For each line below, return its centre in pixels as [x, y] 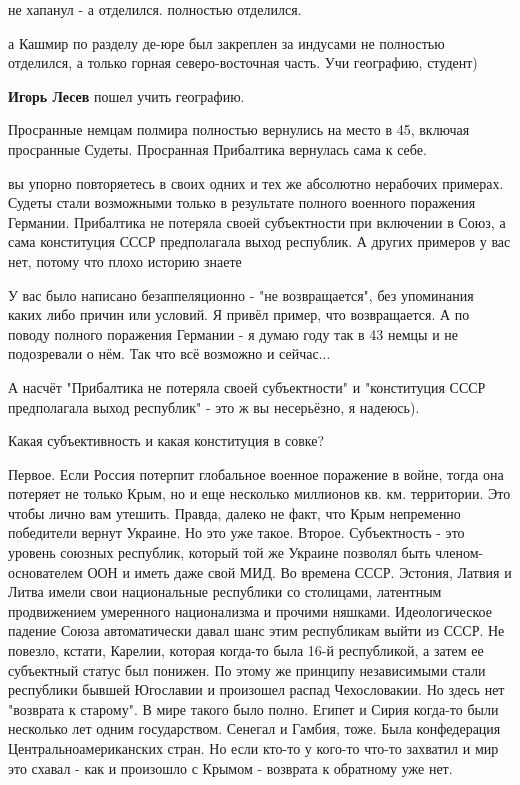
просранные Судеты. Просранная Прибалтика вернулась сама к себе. [217, 148]
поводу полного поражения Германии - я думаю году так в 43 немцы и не [233, 333]
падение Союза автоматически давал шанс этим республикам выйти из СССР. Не [256, 630]
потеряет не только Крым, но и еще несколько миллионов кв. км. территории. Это [259, 493]
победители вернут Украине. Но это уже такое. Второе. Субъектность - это [236, 532]
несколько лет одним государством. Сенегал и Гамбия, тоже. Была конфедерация [254, 728]
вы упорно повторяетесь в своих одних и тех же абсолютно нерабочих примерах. [256, 182]
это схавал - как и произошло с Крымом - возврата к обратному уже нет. [230, 767]
